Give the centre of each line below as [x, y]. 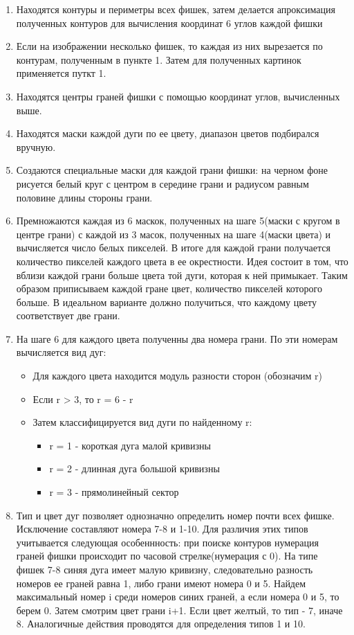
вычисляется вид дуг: [61, 352]
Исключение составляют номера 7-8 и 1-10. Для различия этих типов [162, 529]
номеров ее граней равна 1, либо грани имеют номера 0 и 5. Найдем [161, 583]
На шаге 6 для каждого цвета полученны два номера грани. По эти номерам [177, 338]
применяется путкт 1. [61, 73]
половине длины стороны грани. [84, 197]
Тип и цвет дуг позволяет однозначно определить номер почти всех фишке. [175, 515]
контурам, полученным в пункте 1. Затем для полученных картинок [159, 59]
